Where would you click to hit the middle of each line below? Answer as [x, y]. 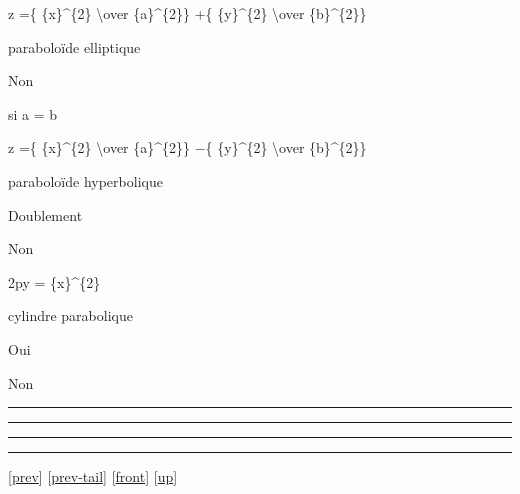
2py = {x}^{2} [54, 281]
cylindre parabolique [70, 315]
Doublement [45, 214]
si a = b [33, 113]
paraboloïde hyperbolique [85, 180]
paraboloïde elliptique [74, 46]
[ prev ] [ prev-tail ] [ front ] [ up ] [93, 476]
